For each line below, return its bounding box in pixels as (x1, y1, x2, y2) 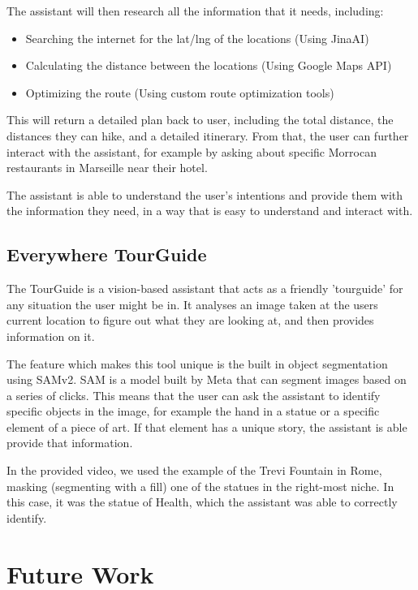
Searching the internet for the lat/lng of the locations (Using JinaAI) (25, 29, 369, 46)
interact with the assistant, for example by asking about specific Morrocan (6, 143, 377, 160)
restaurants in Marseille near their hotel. (6, 159, 208, 176)
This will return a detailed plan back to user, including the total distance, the (6, 111, 394, 128)
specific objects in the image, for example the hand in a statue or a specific (6, 403, 380, 420)
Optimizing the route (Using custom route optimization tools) (25, 84, 334, 101)
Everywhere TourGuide (6, 242, 207, 267)
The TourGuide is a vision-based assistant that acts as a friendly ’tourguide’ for (6, 280, 403, 297)
